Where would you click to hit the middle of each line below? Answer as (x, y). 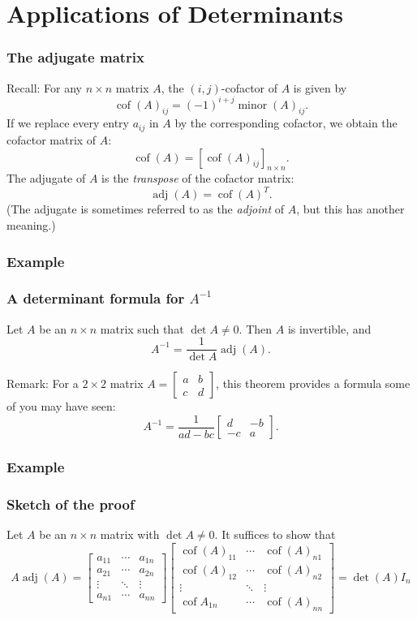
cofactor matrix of (52, 139)
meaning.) (31, 225)
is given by (320, 87)
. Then (256, 328)
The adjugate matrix (76, 57)
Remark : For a (43, 383)
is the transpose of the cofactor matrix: (198, 178)
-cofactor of (249, 87)
